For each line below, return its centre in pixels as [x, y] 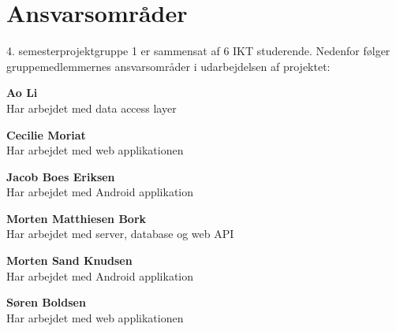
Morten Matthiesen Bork [77, 218]
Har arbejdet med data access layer [92, 108]
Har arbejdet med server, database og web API [120, 234]
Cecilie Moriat [46, 134]
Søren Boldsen [46, 302]
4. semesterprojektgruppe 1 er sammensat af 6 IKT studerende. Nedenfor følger [198, 51]
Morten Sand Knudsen [69, 260]
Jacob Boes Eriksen [61, 176]
